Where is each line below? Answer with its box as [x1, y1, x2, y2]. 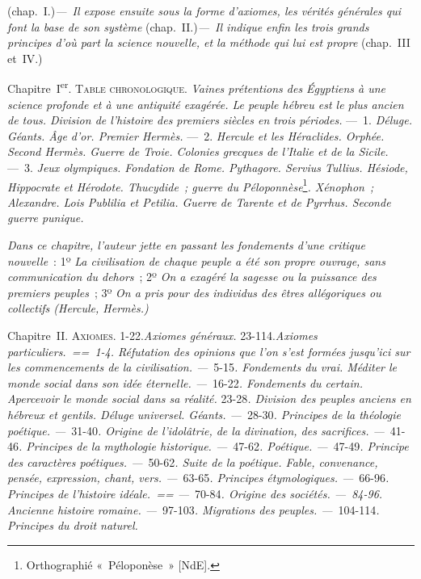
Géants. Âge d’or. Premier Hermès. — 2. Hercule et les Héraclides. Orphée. [7, 127, 385, 144]
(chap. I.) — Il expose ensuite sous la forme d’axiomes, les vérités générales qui [7, 2, 402, 19]
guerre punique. [7, 209, 84, 226]
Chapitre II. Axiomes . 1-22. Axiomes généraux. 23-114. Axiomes [7, 327, 318, 343]
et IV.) [7, 49, 43, 66]
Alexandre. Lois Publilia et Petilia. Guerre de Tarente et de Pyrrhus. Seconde [7, 193, 391, 210]
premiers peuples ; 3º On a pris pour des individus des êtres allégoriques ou [7, 283, 381, 300]
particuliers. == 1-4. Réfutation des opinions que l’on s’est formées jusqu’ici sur [7, 342, 410, 359]
